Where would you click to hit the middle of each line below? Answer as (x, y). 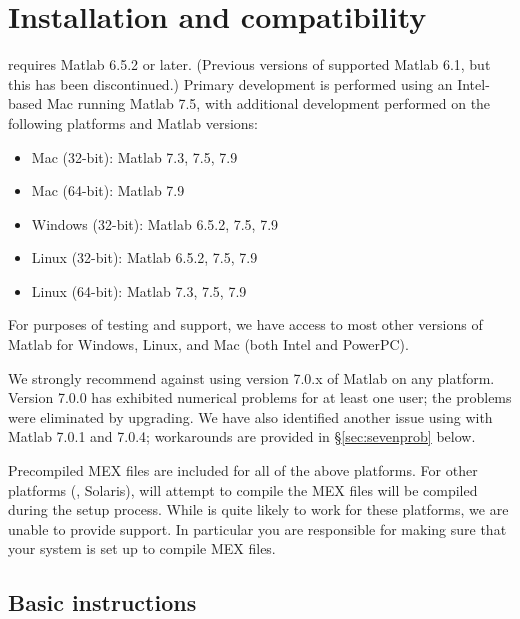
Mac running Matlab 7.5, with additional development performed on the (268, 103)
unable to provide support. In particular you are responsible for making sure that (257, 528)
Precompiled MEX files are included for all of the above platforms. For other (243, 470)
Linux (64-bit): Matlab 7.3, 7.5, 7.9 (139, 290)
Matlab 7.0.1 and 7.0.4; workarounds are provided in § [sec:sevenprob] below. (242, 436)
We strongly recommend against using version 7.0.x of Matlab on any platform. (251, 377)
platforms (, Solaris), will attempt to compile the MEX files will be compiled (243, 489)
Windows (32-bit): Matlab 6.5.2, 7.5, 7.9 (155, 223)
